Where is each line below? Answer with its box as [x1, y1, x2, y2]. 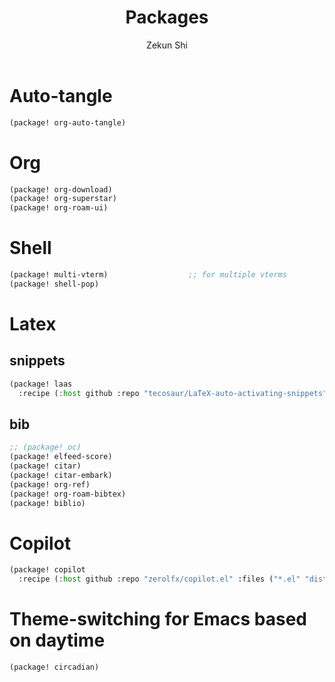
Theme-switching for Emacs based [9, 608, 307, 631]
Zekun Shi [146, 39, 188, 51]
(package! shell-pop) [9, 279, 100, 289]
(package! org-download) [9, 184, 113, 195]
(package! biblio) [9, 498, 86, 508]
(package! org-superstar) [9, 194, 117, 204]
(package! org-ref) [9, 479, 91, 490]
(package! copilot [9, 565, 86, 575]
